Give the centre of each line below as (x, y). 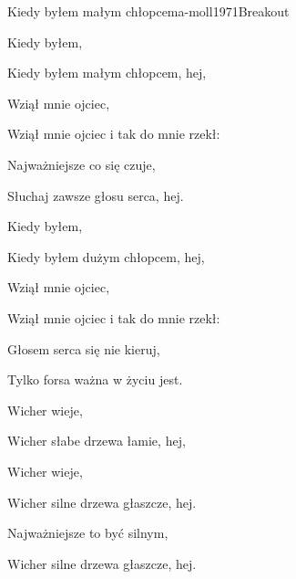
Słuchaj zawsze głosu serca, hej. (96, 195)
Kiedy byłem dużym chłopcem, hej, (106, 256)
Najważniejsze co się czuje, (82, 164)
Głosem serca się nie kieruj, (84, 348)
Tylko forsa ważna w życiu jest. (95, 379)
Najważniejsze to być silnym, (88, 533)
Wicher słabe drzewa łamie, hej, (97, 441)
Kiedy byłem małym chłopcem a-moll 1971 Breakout (148, 11)
